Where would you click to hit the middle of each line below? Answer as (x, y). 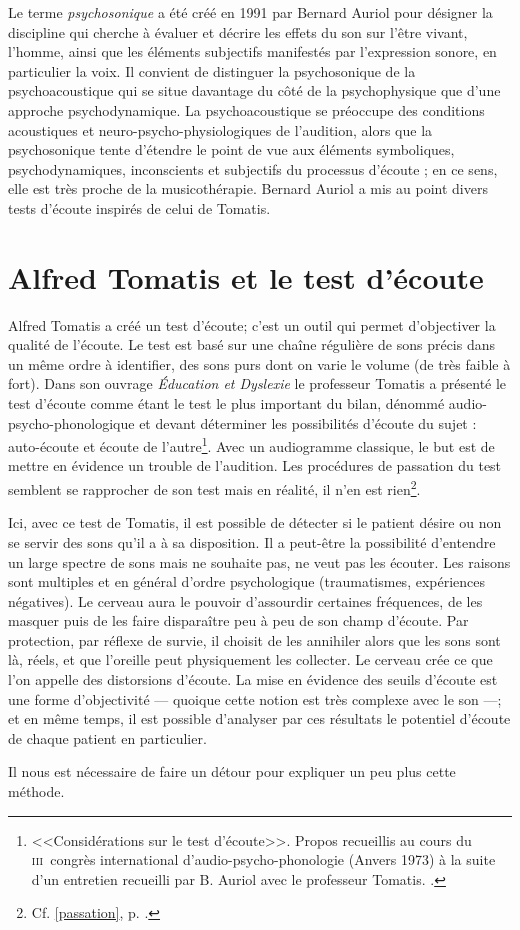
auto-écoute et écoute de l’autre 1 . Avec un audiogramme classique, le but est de (251, 444)
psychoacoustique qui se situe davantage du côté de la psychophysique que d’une (254, 90)
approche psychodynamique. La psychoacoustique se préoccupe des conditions (246, 109)
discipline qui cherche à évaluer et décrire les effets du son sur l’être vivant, (238, 31)
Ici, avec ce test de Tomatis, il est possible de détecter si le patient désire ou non (255, 522)
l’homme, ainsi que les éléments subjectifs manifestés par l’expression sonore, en (252, 51)
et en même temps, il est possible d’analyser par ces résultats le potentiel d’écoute (259, 718)
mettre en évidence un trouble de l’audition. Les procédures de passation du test (255, 465)
